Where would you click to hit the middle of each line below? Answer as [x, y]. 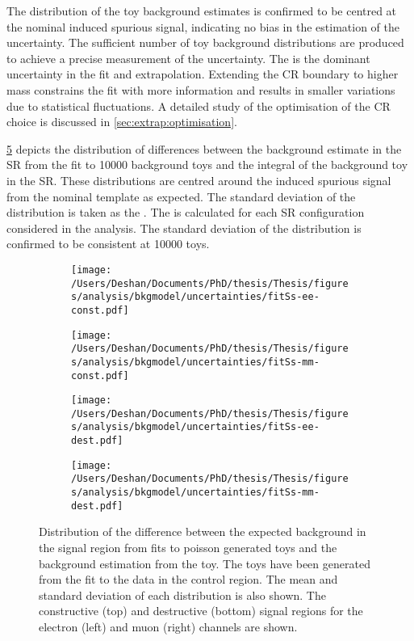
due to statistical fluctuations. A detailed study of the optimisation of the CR [199, 105]
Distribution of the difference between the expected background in [203, 531]
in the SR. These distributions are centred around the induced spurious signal [199, 180]
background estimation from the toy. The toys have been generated [205, 563]
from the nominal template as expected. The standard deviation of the [181, 196]
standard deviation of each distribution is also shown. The [182, 595]
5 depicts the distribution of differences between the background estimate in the [204, 148]
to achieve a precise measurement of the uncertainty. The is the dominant [188, 58]
